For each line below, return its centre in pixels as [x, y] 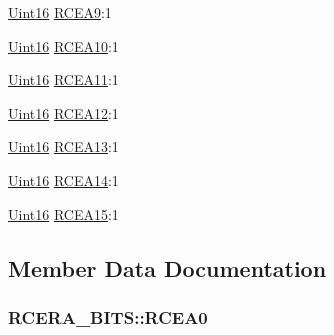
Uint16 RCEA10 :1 [63, 45]
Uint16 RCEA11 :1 [63, 79]
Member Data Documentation [167, 267]
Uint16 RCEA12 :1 [63, 112]
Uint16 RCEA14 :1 [63, 179]
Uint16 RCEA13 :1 [63, 146]
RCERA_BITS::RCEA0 [108, 316]
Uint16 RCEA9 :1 [60, 12]
